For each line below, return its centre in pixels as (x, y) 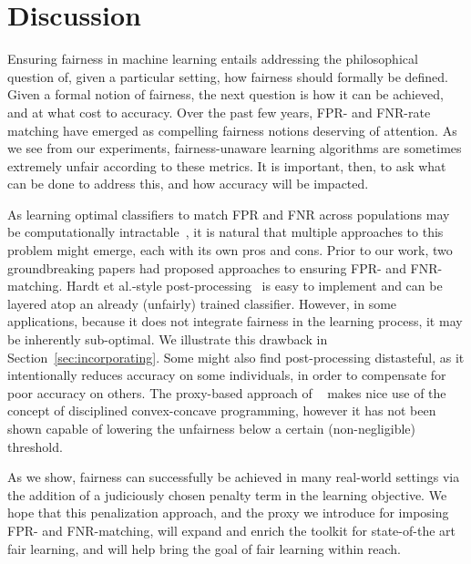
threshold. (35, 446)
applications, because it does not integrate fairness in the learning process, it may (235, 321)
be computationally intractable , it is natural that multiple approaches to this (225, 232)
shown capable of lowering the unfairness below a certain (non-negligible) (211, 428)
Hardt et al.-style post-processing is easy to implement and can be (254, 286)
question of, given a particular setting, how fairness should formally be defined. (228, 76)
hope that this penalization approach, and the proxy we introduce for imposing (228, 513)
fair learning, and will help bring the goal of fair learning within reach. (204, 548)
